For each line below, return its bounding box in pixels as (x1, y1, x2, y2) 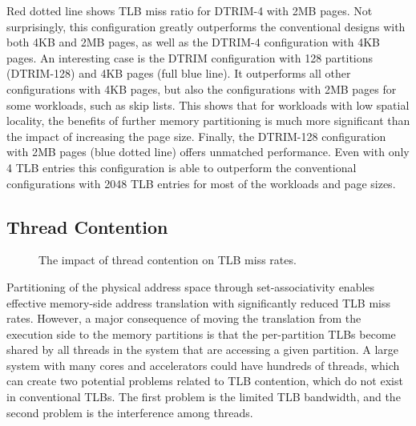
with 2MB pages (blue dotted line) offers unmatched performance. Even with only (6, 143, 410, 160)
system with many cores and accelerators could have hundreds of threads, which (6, 356, 400, 373)
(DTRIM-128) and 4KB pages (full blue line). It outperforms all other (6, 65, 351, 82)
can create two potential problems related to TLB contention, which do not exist (6, 372, 403, 389)
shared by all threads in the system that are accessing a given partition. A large (6, 341, 399, 358)
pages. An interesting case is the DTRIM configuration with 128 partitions (6, 49, 374, 66)
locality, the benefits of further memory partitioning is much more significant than (6, 112, 410, 129)
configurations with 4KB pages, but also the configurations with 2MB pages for (6, 80, 397, 97)
